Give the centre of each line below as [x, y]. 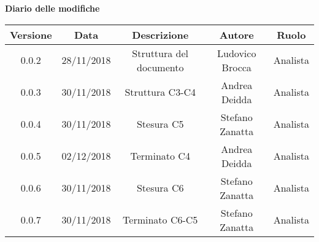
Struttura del [160, 53]
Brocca [236, 67]
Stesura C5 [160, 124]
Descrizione [160, 34]
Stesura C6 [160, 188]
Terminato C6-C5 [160, 220]
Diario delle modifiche [52, 8]
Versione [31, 34]
